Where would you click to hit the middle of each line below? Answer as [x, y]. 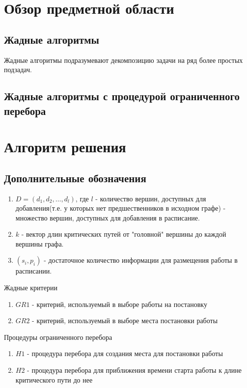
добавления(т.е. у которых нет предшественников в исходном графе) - [121, 208]
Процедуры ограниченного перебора [58, 337]
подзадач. [18, 69]
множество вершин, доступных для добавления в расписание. [108, 217]
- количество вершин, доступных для [151, 198]
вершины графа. [40, 243]
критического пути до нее [54, 379]
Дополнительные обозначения [75, 178]
